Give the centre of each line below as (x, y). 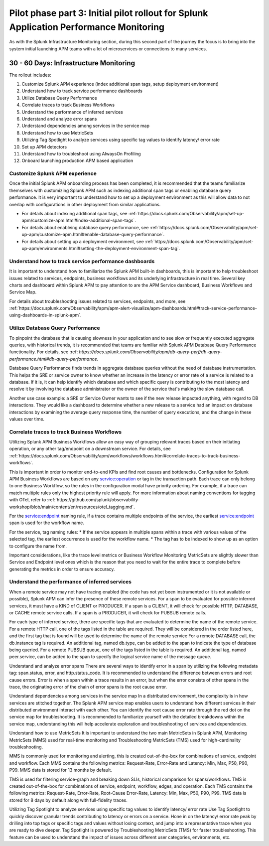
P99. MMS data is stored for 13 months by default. (61, 770)
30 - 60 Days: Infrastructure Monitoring (72, 63)
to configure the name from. (38, 546)
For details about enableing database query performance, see (85, 227)
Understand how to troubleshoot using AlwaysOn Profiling (81, 153)
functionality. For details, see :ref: (44, 352)
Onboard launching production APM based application (77, 161)
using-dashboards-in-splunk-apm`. (45, 315)
